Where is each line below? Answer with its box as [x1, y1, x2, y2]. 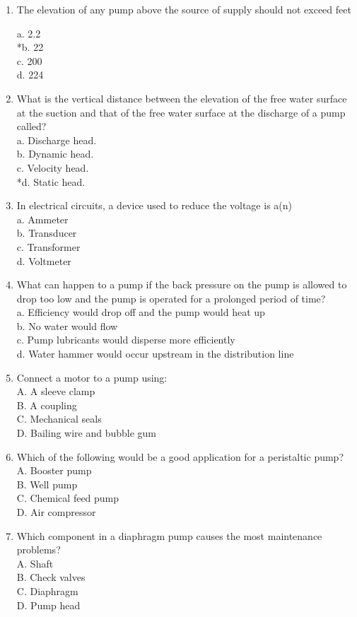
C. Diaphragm [16, 583, 78, 598]
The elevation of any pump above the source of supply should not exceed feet [16, 2, 351, 16]
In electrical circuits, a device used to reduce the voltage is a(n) [16, 198, 292, 213]
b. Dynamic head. [16, 146, 94, 161]
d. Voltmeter [16, 253, 71, 268]
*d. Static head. [16, 174, 86, 189]
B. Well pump [16, 476, 78, 491]
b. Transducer [16, 225, 77, 240]
